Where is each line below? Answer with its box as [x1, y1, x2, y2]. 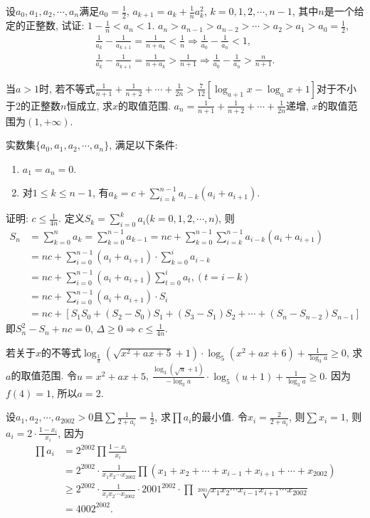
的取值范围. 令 [11, 368, 77, 383]
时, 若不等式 [39, 80, 95, 95]
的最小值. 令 [191, 409, 248, 424]
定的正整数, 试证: [6, 18, 85, 33]
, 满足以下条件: [109, 137, 178, 152]
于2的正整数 [6, 97, 60, 112]
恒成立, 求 [66, 97, 112, 112]
